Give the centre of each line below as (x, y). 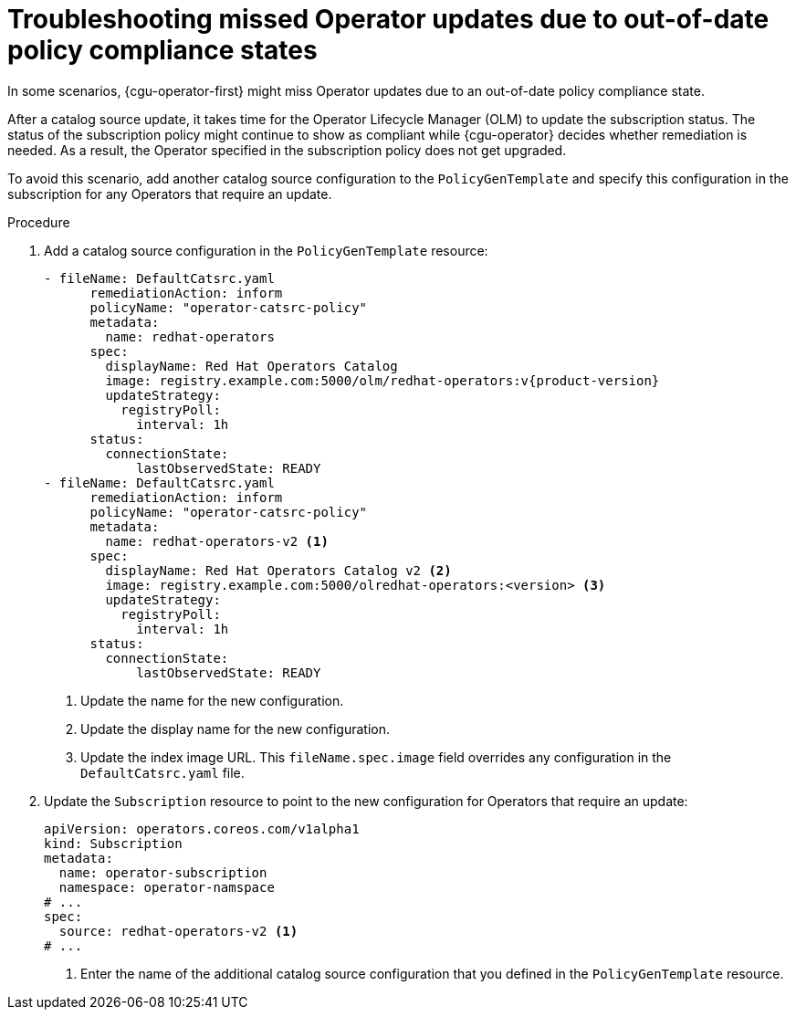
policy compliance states (162, 50)
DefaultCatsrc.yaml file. (162, 772)
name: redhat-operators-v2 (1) (217, 541)
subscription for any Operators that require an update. (170, 194)
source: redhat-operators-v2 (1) (178, 931)
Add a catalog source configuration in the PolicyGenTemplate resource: (266, 250)
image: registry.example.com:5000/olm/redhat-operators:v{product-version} (382, 380)
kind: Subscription (113, 843)
